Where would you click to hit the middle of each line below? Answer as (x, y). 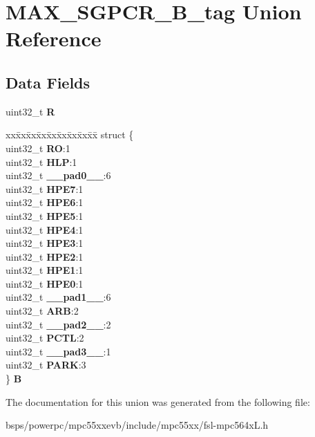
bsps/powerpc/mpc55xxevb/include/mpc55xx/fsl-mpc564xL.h (137, 425)
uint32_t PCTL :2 (45, 338)
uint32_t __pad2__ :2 (58, 324)
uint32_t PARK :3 (46, 365)
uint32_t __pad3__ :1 (58, 351)
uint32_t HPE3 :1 (45, 243)
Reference (54, 38)
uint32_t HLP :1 (41, 161)
